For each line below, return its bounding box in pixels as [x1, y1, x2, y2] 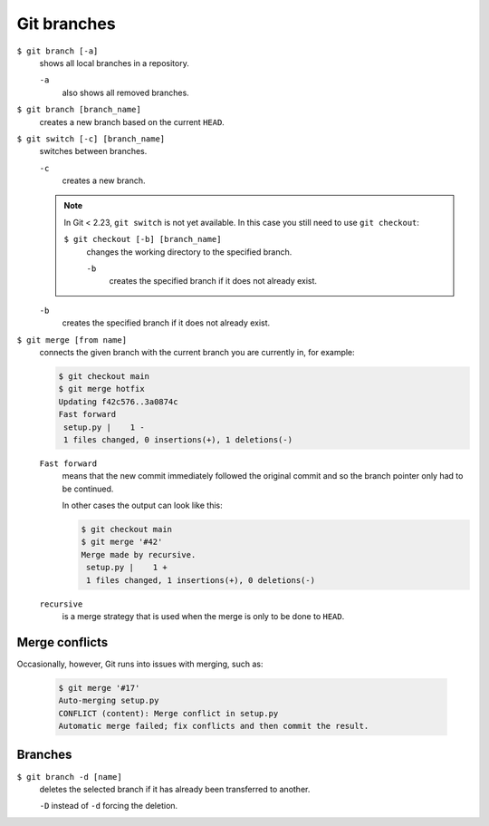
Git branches [16, 14, 117, 34]
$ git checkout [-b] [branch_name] [63, 234, 222, 245]
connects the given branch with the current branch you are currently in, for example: [39, 346, 355, 357]
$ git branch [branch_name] [16, 104, 142, 115]
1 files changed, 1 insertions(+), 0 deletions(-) [86, 575, 316, 585]
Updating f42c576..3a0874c [58, 396, 178, 407]
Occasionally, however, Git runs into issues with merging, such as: [16, 658, 264, 669]
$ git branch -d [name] [16, 772, 122, 782]
